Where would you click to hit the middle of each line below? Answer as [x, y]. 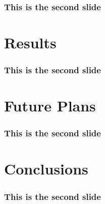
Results [30, 42]
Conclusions [46, 169]
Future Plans [50, 106]
